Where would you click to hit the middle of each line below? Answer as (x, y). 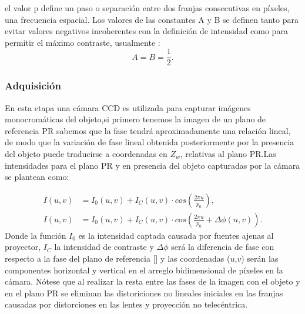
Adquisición (33, 86)
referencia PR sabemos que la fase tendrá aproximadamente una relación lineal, (148, 130)
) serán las (260, 258)
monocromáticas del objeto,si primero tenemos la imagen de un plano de (135, 119)
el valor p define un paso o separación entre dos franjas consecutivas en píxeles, (147, 8)
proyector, (23, 247)
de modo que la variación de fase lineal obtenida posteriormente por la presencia (150, 142)
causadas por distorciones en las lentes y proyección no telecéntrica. (126, 304)
